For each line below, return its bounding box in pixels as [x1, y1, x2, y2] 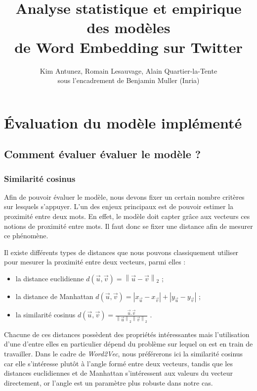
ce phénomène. [4, 230, 48, 241]
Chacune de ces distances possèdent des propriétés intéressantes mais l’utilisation [4, 329, 250, 339]
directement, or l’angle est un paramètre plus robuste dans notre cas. [4, 377, 213, 388]
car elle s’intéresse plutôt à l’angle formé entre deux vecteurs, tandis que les [4, 358, 233, 368]
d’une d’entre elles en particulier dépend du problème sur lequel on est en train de [4, 339, 253, 349]
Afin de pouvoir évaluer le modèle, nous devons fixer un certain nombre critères [4, 191, 245, 202]
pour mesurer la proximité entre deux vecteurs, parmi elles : [4, 257, 186, 267]
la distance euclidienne [15, 273, 84, 284]
